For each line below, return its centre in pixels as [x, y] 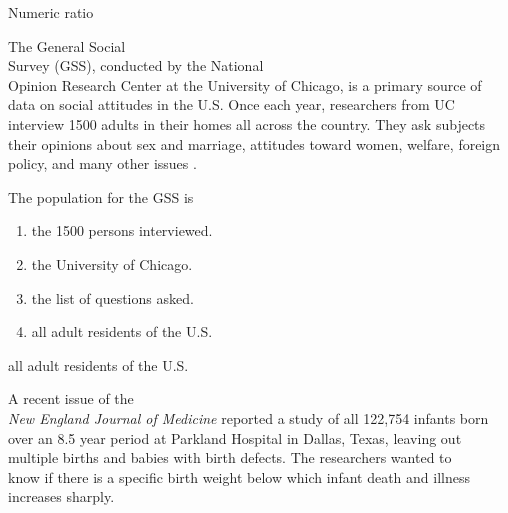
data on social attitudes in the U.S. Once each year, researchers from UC [231, 104]
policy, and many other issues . [102, 163]
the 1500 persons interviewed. [122, 230]
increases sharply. [61, 496]
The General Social [67, 45]
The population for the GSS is [101, 196]
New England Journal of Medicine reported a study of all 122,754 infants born [248, 417]
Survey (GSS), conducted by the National [136, 65]
